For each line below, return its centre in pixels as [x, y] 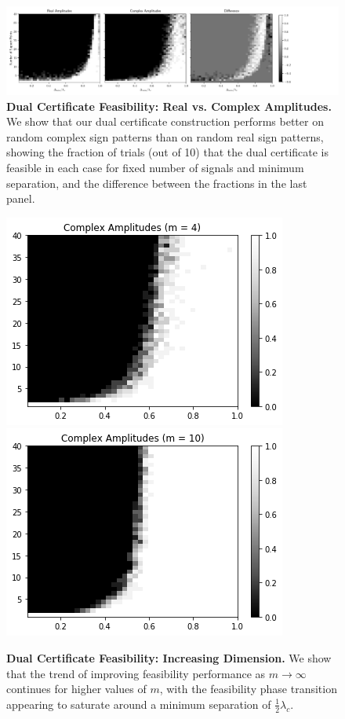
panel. [21, 198]
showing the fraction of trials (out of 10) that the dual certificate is [168, 152]
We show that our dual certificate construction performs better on [165, 121]
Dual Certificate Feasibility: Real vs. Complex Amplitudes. [169, 106]
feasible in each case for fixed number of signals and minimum [155, 167]
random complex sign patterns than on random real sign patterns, [165, 136]
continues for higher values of [76, 689]
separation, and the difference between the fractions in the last [157, 183]
